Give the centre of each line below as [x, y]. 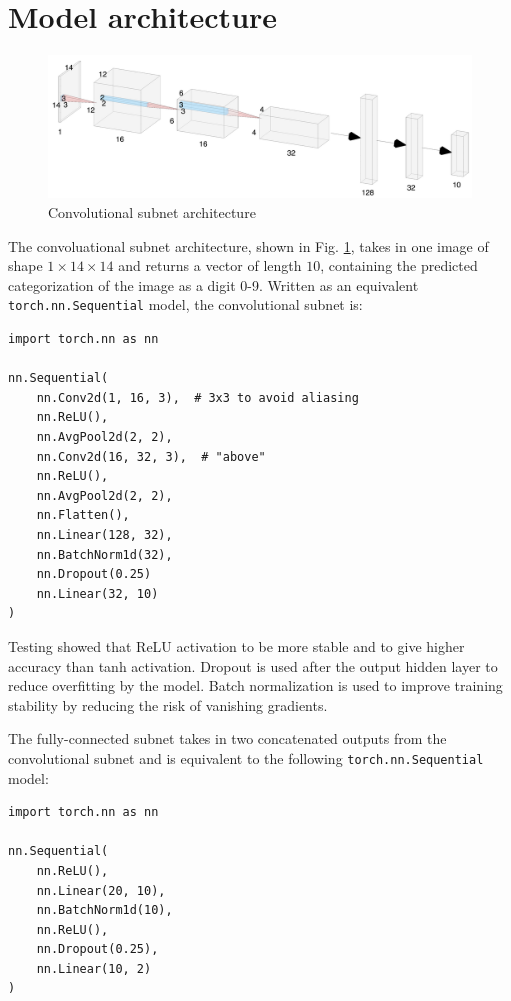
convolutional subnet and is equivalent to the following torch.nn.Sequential [246, 757]
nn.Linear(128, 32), [104, 534]
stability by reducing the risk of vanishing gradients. [168, 704]
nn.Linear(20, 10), [101, 890]
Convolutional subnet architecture [152, 211]
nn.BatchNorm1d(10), [104, 910]
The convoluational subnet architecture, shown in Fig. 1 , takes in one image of [248, 245]
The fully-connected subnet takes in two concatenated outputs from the [227, 738]
